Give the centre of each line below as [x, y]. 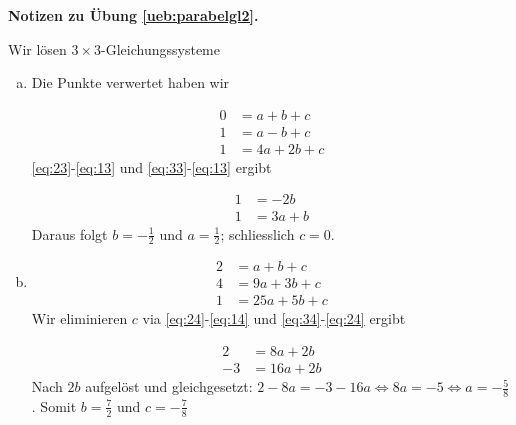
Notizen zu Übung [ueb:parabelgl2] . [133, 15]
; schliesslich [257, 233]
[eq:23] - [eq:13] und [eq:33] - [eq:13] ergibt [151, 166]
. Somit [54, 405]
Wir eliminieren [79, 318]
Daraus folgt [69, 233]
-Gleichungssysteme [160, 48]
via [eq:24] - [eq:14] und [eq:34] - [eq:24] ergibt [274, 318]
